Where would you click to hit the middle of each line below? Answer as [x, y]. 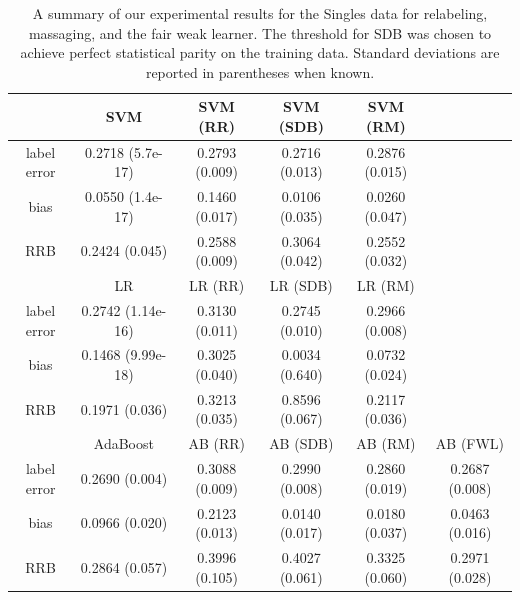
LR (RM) [386, 285]
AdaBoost [123, 443]
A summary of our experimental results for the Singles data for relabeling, [260, 13]
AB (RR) [216, 443]
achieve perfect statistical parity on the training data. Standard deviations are [260, 52]
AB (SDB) [301, 443]
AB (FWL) [470, 443]
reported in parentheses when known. [260, 71]
